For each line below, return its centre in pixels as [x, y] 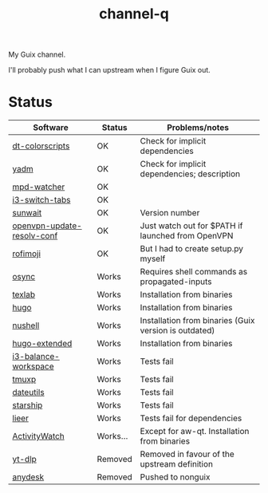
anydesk [28, 477]
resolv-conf [35, 236]
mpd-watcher [39, 187]
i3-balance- [36, 357]
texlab [24, 294]
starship [28, 405]
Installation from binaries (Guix [197, 321]
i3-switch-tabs [41, 200]
